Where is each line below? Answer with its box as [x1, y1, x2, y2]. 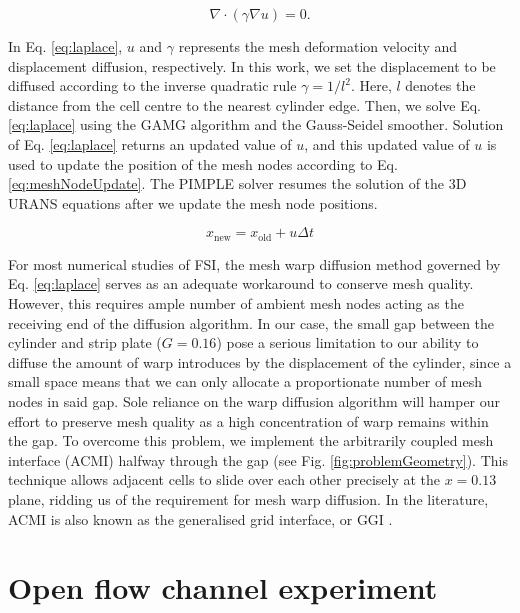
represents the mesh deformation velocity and [178, 36, 458, 56]
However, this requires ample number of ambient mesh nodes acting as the [8, 292, 464, 313]
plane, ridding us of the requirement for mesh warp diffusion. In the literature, [8, 488, 489, 509]
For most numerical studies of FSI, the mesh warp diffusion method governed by [8, 253, 501, 274]
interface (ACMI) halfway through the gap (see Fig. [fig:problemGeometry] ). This [8, 449, 508, 470]
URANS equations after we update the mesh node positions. [8, 192, 378, 213]
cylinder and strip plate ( [8, 332, 162, 353]
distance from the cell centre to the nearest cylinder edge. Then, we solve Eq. [8, 94, 482, 115]
